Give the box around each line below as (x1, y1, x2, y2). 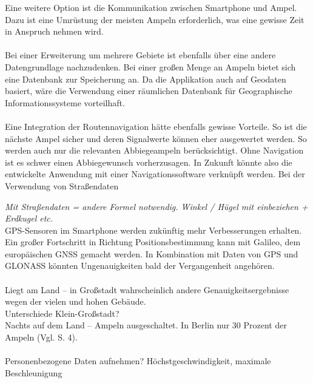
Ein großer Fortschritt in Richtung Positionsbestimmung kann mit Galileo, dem (5, 236, 301, 248)
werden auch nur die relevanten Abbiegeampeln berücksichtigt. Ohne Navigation (5, 144, 304, 157)
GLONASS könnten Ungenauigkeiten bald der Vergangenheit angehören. (5, 259, 275, 272)
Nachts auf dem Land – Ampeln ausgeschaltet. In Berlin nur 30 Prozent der (5, 319, 287, 331)
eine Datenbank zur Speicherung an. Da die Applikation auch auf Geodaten (5, 72, 286, 85)
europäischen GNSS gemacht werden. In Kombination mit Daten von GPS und (5, 247, 298, 260)
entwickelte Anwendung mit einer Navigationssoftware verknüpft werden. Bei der (5, 168, 305, 180)
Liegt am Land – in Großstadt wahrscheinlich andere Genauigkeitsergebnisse (5, 283, 289, 296)
